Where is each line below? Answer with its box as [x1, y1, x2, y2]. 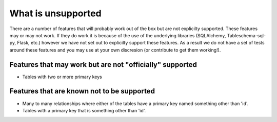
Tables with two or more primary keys [22, 74, 102, 80]
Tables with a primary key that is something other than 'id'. [22, 107, 146, 113]
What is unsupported [9, 8, 102, 19]
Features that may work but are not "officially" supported [9, 60, 197, 69]
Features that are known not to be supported [9, 87, 155, 95]
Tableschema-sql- [227, 32, 266, 38]
